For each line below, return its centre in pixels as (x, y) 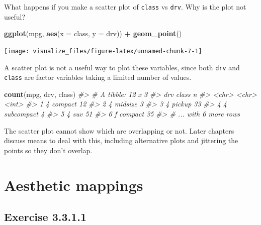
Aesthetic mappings (74, 185)
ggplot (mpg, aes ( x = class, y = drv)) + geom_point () (93, 33)
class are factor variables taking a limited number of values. (98, 77)
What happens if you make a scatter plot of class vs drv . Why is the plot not (125, 7)
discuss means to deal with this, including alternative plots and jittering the (121, 140)
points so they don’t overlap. (48, 150)
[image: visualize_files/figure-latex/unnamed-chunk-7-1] (103, 51)
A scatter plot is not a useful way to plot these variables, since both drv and (122, 67)
